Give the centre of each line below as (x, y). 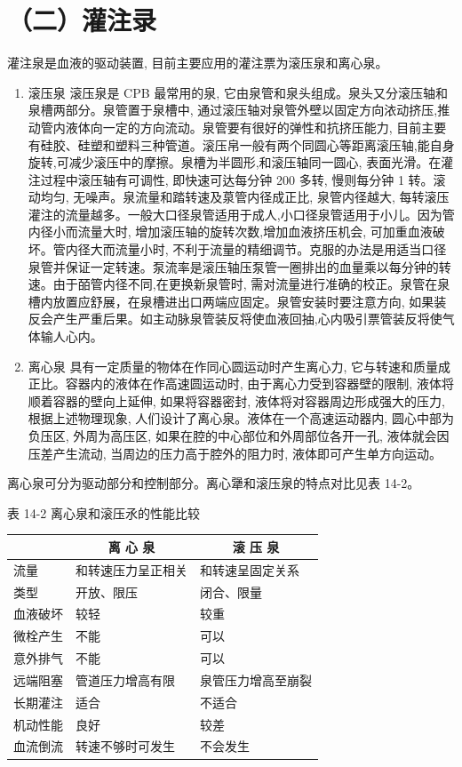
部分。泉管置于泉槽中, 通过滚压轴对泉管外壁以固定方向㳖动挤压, (251, 110)
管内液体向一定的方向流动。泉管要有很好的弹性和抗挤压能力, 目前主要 (243, 127)
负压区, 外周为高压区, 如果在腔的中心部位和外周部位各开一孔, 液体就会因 (239, 435)
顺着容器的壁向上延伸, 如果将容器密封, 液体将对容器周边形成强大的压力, (236, 400)
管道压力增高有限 (125, 679)
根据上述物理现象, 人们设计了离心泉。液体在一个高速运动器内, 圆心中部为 (241, 418)
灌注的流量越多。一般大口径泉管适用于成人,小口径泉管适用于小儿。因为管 (241, 214)
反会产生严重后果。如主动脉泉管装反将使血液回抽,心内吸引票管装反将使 (235, 319)
